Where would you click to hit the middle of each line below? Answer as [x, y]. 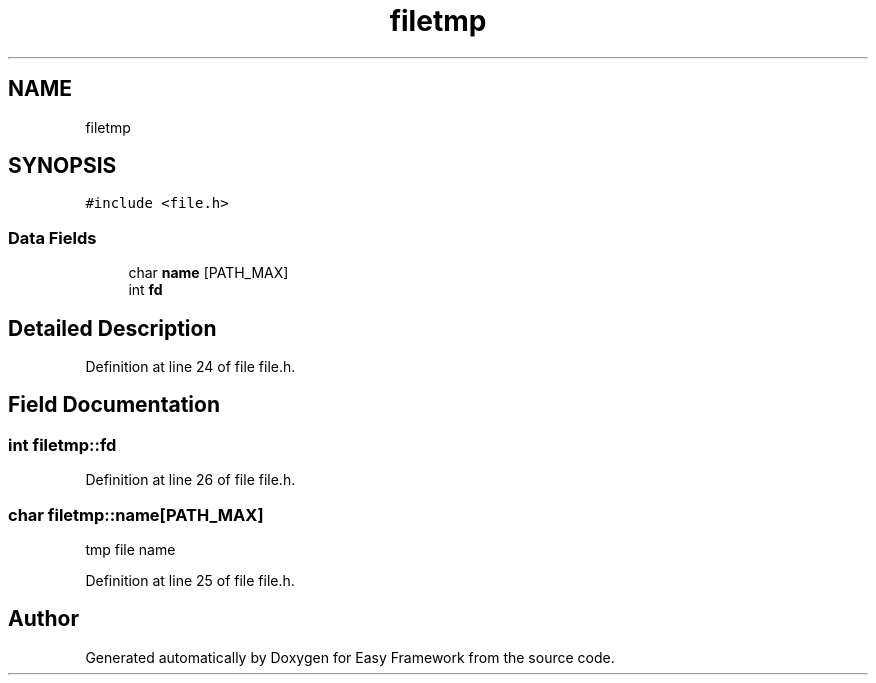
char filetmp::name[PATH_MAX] [136, 514]
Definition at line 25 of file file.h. [190, 580]
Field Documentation [114, 405]
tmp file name [130, 549]
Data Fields [52, 237]
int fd [145, 290]
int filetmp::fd [62, 444]
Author [43, 619]
